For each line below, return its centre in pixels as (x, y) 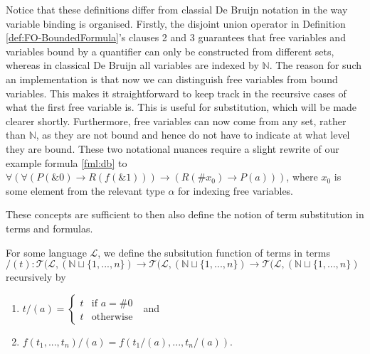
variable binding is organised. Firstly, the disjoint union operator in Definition (176, 23)
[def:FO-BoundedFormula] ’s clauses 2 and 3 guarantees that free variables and (176, 37)
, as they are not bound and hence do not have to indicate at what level (193, 135)
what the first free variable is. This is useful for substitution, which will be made (181, 107)
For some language (46, 252)
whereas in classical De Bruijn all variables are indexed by (132, 65)
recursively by (36, 277)
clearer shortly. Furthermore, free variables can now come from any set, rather (176, 120)
